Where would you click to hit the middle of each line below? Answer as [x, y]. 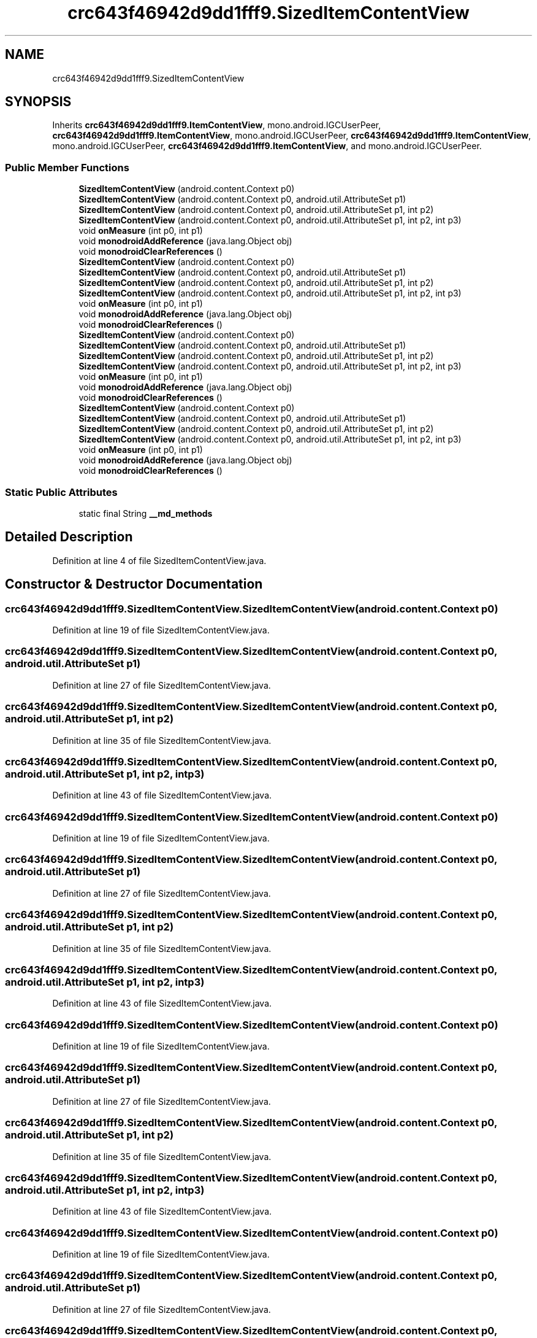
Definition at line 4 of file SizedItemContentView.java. [159, 560]
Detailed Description [69, 537]
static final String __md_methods [146, 513]
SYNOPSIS [38, 102]
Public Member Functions [67, 167]
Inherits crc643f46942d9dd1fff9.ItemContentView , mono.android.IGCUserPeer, [217, 125]
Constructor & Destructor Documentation [134, 584]
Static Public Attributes [61, 492]
